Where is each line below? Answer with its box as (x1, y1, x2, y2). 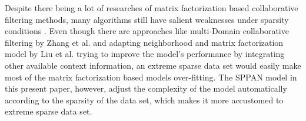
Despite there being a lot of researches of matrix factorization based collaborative (5, 2, 298, 14)
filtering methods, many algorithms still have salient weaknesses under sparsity (5, 13, 289, 25)
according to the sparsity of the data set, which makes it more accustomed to (5, 93, 284, 106)
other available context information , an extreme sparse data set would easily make (5, 59, 301, 71)
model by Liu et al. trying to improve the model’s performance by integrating (5, 48, 285, 60)
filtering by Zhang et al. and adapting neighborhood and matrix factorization (5, 36, 284, 48)
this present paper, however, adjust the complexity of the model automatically (5, 82, 287, 95)
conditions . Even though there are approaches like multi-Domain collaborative (5, 25, 289, 37)
